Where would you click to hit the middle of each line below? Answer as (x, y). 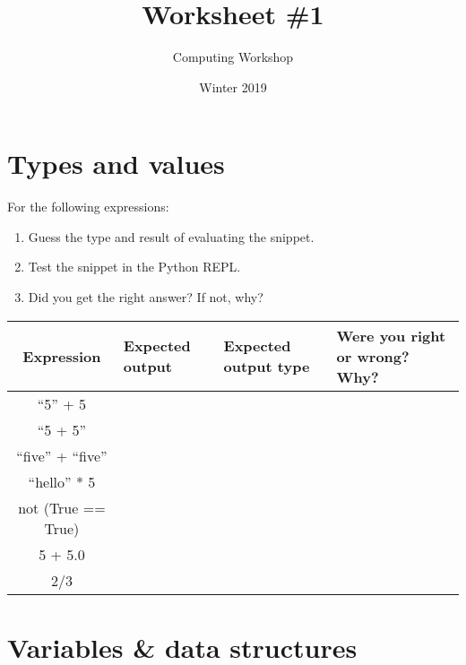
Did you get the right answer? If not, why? (146, 297)
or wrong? (373, 356)
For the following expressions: (88, 207)
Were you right (391, 335)
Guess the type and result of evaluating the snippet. (171, 236)
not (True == (62, 507)
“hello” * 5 (62, 481)
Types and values (116, 164)
